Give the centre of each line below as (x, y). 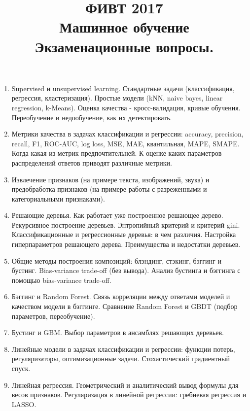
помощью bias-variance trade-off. (61, 280)
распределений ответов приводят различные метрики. (92, 162)
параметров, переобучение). (53, 316)
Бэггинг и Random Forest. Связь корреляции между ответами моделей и (121, 296)
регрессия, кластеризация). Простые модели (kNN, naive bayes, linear (117, 98)
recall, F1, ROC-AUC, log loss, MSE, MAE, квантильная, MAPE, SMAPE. (125, 143)
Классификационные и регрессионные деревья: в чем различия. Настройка (124, 234)
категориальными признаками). (58, 198)
